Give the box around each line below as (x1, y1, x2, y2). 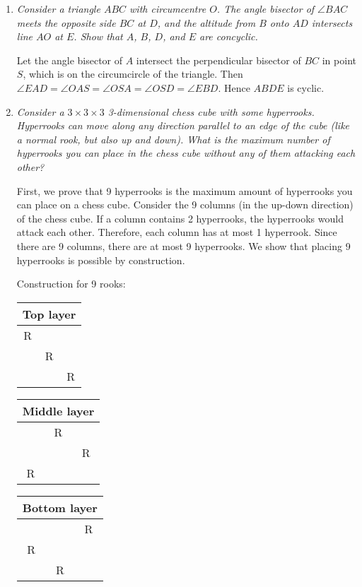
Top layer (22, 305, 76, 322)
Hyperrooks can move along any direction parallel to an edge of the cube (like (16, 118, 350, 133)
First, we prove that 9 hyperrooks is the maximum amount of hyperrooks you (16, 183, 353, 198)
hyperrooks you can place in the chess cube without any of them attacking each (16, 146, 356, 160)
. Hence (218, 80, 250, 95)
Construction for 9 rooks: (16, 276, 126, 291)
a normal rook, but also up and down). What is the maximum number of (16, 131, 330, 146)
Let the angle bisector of (16, 52, 123, 67)
